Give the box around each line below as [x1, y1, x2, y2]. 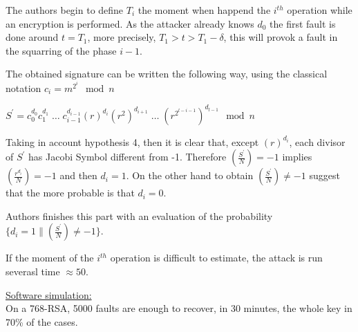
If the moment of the [6, 250, 94, 265]
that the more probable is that [6, 185, 135, 200]
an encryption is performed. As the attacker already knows [6, 16, 254, 30]
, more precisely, [87, 30, 156, 44]
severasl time [6, 264, 60, 279]
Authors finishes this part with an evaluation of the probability [6, 208, 273, 223]
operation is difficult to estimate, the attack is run [110, 250, 323, 265]
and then [59, 168, 97, 183]
